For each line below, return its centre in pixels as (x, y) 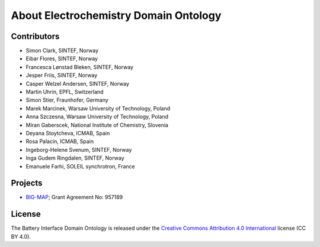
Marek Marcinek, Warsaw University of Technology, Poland (98, 108)
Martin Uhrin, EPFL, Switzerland (65, 92)
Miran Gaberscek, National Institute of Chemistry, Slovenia (97, 125)
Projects (27, 183)
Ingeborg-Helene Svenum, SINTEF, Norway (79, 149)
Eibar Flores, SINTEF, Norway (62, 58)
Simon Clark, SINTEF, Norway (62, 51)
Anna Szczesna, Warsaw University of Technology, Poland (97, 117)
